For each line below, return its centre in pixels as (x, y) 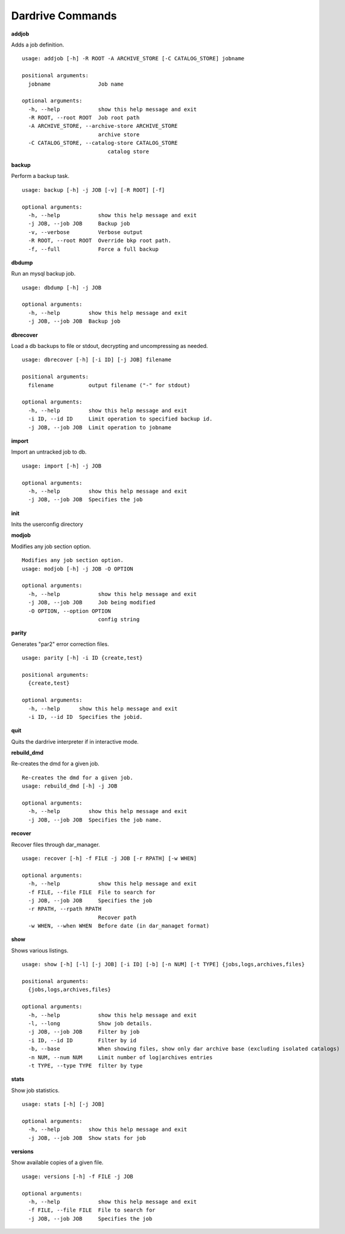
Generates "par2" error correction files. (60, 644)
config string (119, 619)
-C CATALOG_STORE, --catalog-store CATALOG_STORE (103, 143)
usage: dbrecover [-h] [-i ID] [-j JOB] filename (97, 360)
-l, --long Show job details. (90, 1023)
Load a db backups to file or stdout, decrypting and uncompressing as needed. (109, 346)
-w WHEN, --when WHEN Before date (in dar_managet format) (119, 926)
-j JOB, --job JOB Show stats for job (87, 1138)
